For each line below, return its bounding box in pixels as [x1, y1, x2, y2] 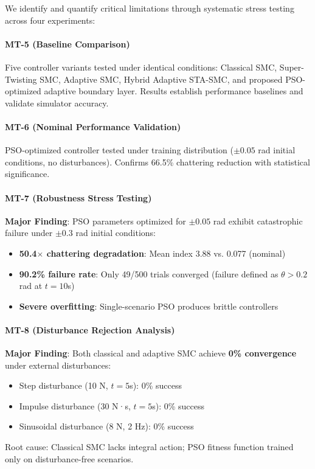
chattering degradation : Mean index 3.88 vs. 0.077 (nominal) [46, 246, 286, 259]
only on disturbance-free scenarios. [5, 452, 134, 465]
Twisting [5, 72, 37, 85]
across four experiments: [5, 13, 95, 26]
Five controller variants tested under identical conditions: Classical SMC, [5, 60, 277, 73]
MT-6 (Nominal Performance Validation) [5, 120, 181, 133]
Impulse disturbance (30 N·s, [19, 399, 131, 412]
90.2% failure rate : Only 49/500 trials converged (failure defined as [19, 267, 279, 280]
